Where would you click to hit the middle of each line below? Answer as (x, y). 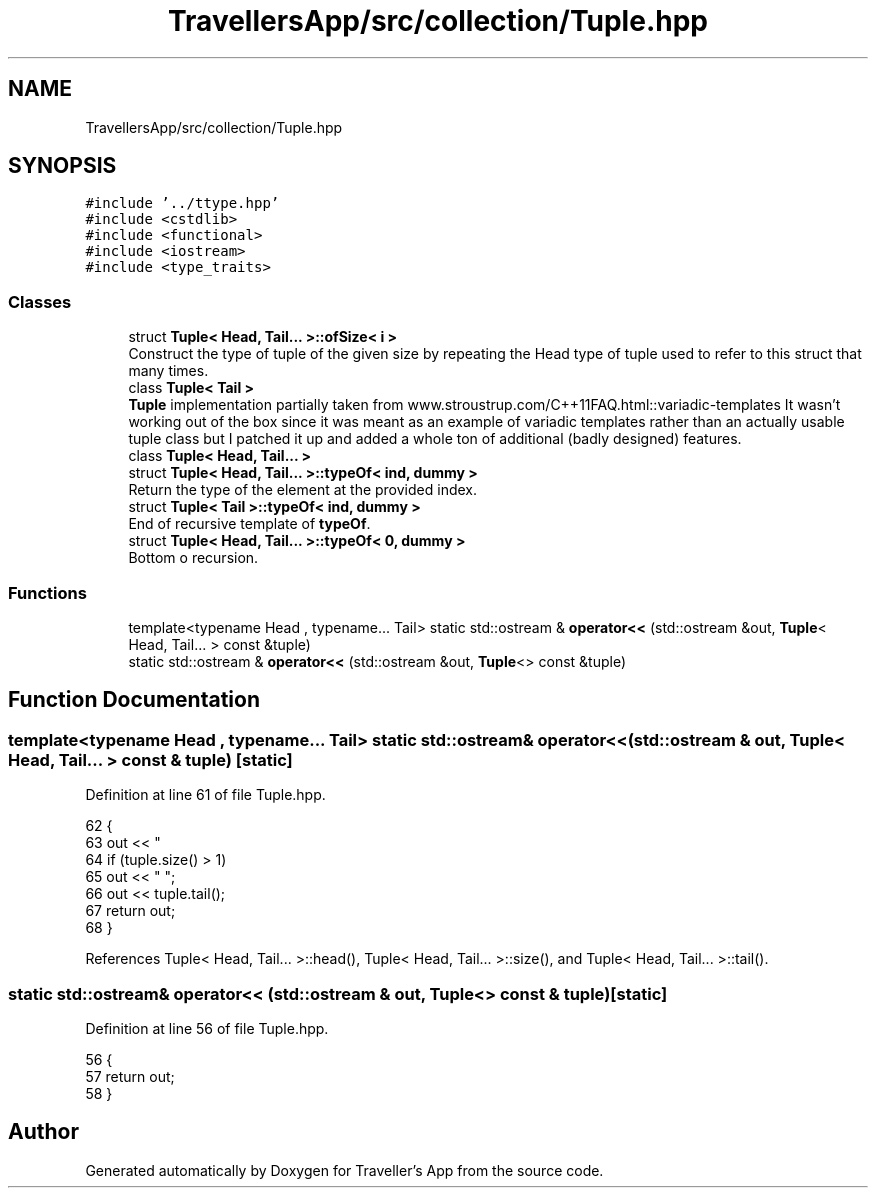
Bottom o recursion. (193, 558)
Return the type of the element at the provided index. (302, 490)
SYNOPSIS (62, 166)
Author (43, 1132)
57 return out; (130, 1076)
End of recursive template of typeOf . (249, 524)
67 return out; (130, 911)
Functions (47, 592)
